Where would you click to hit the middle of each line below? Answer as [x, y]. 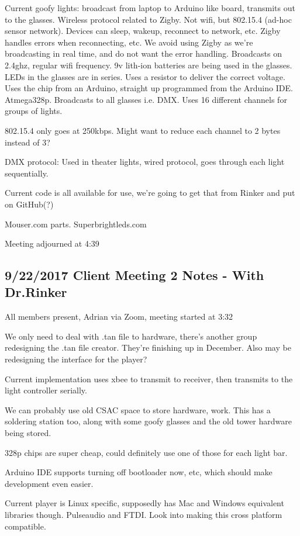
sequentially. [27, 173]
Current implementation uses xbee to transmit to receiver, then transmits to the [149, 378]
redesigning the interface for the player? [76, 359]
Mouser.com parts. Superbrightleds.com [76, 224]
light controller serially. [46, 390]
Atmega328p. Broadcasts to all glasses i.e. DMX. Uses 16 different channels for [146, 99]
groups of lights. [34, 111]
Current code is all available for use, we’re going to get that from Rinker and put [150, 193]
